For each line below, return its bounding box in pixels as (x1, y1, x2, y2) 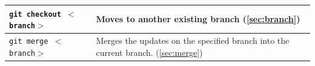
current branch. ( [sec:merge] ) (96, 46, 203, 58)
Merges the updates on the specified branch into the (96, 34, 290, 47)
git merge (9, 37, 48, 46)
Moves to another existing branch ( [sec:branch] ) (96, 13, 300, 25)
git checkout (9, 10, 61, 19)
